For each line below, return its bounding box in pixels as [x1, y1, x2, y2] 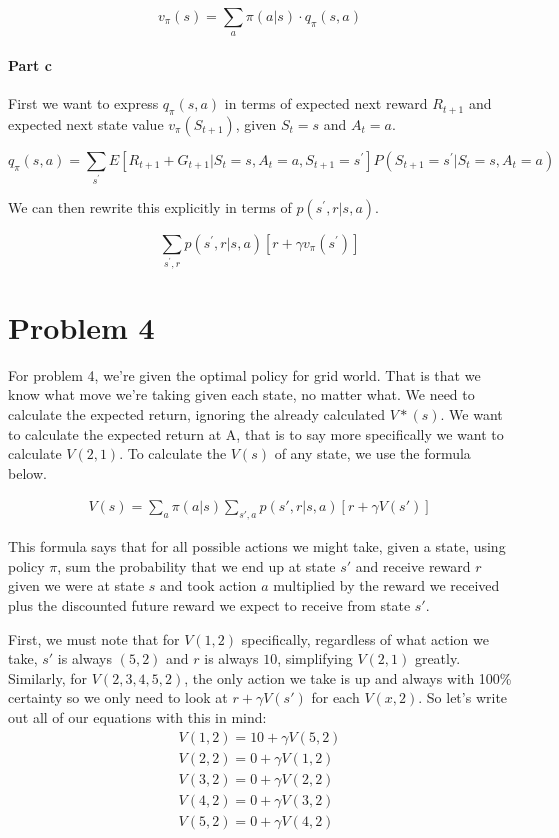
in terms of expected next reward [224, 93, 428, 114]
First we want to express [8, 93, 159, 114]
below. [8, 462, 47, 483]
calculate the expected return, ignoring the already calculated [8, 404, 386, 425]
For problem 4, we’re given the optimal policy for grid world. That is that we [8, 364, 481, 385]
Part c [8, 54, 52, 75]
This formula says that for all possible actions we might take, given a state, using [8, 536, 506, 557]
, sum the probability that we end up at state [57, 555, 336, 576]
